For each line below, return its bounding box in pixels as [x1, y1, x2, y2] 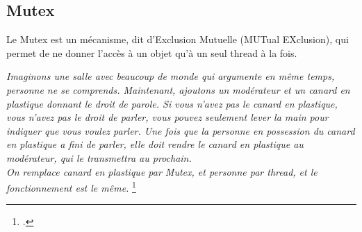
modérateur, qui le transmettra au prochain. [6, 150, 192, 165]
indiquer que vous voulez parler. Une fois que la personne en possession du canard [6, 123, 355, 138]
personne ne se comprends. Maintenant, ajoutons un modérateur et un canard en [6, 82, 350, 97]
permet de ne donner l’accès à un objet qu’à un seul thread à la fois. [6, 45, 297, 60]
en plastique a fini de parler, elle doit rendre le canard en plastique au [6, 137, 304, 151]
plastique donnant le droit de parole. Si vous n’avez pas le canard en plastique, [6, 96, 338, 110]
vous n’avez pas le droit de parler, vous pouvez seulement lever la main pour [6, 110, 329, 124]
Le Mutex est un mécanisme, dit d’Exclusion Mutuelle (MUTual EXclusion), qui [6, 32, 349, 47]
